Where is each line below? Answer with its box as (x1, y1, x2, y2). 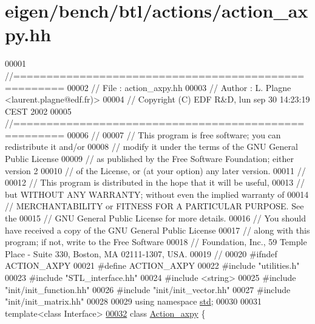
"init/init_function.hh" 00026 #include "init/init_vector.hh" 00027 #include (5, 283, 291, 295)
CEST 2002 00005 (5, 104, 72, 117)
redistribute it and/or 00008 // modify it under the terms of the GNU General (5, 140, 298, 153)
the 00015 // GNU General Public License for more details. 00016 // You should (5, 212, 307, 224)
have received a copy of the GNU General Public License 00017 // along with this (5, 223, 310, 236)
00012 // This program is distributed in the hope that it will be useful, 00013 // (5, 176, 305, 189)
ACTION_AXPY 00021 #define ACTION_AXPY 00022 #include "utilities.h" (5, 259, 300, 272)
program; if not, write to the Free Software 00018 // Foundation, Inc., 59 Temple (5, 235, 307, 248)
